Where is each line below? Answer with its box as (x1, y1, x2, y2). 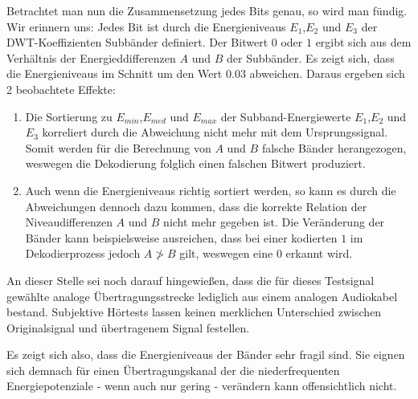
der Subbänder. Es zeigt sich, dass (227, 49, 395, 66)
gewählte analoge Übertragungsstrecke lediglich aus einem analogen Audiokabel (6, 287, 398, 304)
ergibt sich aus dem (315, 34, 412, 51)
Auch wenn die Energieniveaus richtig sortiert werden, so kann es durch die (25, 181, 396, 198)
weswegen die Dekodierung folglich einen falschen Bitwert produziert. (25, 155, 366, 172)
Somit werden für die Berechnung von (25, 139, 211, 156)
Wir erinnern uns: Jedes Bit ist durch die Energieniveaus (6, 18, 286, 35)
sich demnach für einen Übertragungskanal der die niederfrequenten (6, 361, 340, 378)
